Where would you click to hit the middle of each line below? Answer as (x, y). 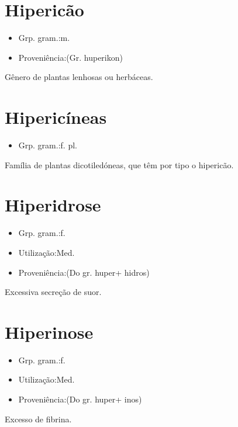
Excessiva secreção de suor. (53, 292)
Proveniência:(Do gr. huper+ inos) (80, 399)
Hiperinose (49, 331)
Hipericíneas (56, 117)
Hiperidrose (53, 205)
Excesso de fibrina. (38, 419)
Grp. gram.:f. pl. (48, 145)
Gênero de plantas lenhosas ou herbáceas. (79, 77)
